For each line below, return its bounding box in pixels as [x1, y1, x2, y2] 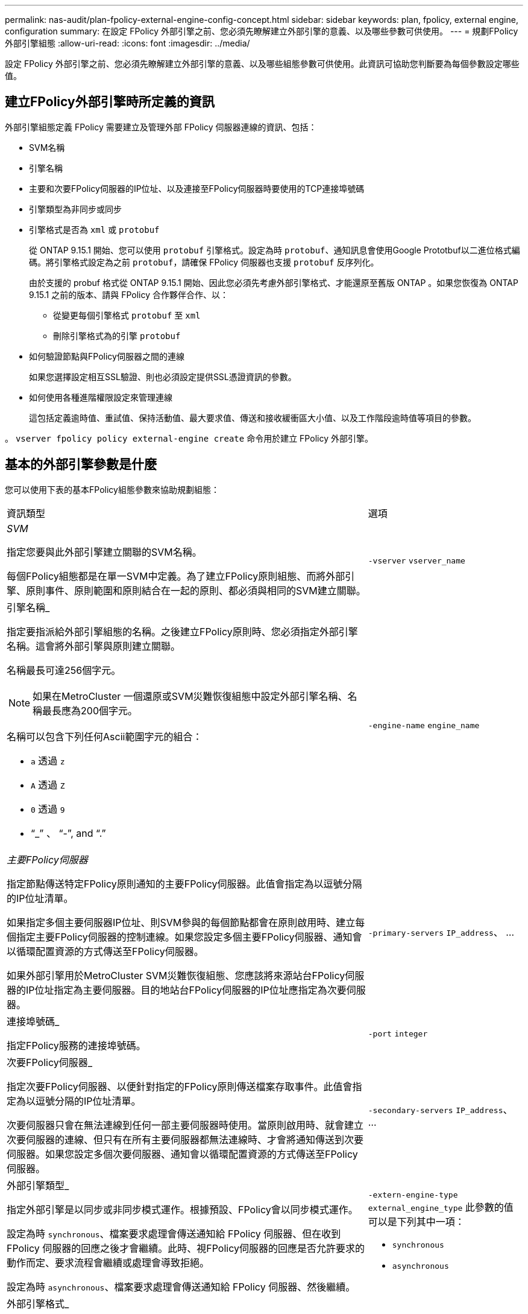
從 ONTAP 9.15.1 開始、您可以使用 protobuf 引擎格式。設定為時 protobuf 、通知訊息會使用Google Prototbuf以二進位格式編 [29, 244, 520, 255]
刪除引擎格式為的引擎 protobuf [53, 330, 181, 341]
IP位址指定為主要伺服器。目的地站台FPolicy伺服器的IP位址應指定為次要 [26, 983, 347, 996]
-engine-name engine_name [368, 720, 480, 730]
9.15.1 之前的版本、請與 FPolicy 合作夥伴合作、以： [29, 289, 229, 300]
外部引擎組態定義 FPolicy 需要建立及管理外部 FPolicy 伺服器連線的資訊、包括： [5, 121, 317, 132]
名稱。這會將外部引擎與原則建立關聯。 [7, 640, 181, 652]
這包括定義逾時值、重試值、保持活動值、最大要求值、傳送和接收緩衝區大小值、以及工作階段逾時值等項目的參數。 [29, 412, 476, 423]
